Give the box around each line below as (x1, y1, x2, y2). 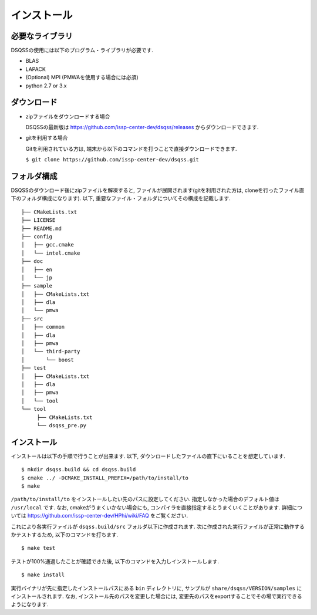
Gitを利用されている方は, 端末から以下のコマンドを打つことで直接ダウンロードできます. (25, 145, 237, 152)
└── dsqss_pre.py (36, 422, 87, 428)
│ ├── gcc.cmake (21, 241, 75, 248)
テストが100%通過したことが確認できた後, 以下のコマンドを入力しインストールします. (11, 557, 220, 565)
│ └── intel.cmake (21, 249, 80, 256)
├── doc (21, 258, 43, 265)
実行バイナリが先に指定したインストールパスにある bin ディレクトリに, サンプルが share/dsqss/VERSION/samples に (11, 584, 302, 592)
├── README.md (21, 225, 62, 232)
